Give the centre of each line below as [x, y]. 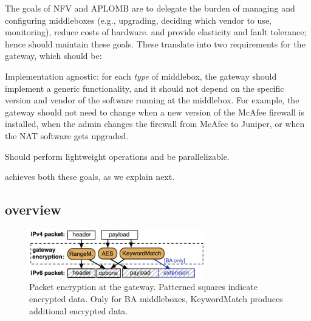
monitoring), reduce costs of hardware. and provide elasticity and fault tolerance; [156, 32]
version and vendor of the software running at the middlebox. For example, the [152, 100]
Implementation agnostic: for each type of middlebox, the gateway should [141, 76]
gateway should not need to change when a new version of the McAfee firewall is [155, 112]
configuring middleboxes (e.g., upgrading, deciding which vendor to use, [138, 20]
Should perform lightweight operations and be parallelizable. [117, 156]
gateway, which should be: [53, 56]
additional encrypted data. [79, 310]
